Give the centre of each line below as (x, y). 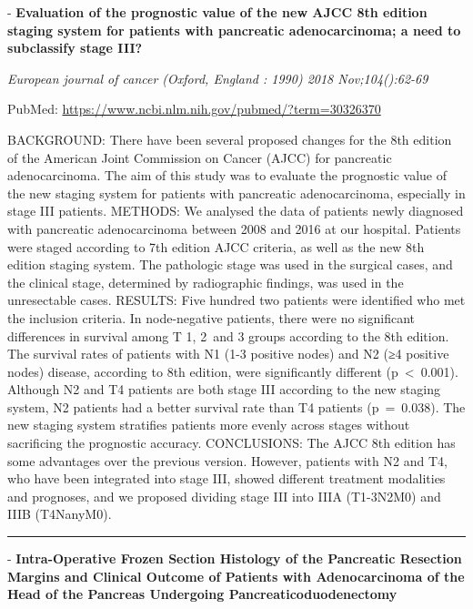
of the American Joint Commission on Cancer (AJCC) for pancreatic (200, 157)
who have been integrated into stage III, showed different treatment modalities (226, 478)
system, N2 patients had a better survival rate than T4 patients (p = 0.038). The (236, 406)
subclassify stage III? (75, 48)
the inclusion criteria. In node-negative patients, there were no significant (211, 317)
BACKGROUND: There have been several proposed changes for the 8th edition (230, 139)
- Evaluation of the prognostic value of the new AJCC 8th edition (217, 12)
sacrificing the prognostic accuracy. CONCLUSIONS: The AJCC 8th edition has (231, 443)
